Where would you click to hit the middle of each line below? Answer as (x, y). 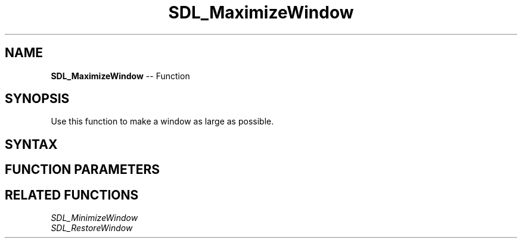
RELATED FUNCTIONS (72, 195)
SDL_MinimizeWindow (94, 218)
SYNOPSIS (37, 99)
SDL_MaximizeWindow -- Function (120, 76)
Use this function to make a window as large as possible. (162, 121)
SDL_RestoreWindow (92, 228)
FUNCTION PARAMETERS (82, 170)
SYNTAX (31, 144)
